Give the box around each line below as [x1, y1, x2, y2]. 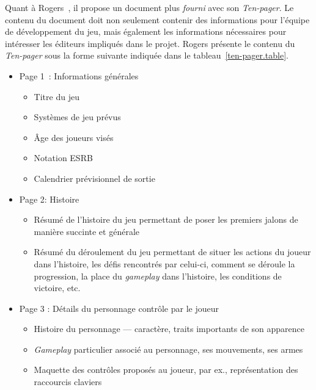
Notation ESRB [34, 151, 93, 164]
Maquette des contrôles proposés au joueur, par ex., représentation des [34, 363, 298, 376]
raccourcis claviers [34, 375, 102, 388]
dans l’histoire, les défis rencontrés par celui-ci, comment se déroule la [34, 257, 295, 270]
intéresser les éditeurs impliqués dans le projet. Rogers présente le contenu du [5, 37, 295, 49]
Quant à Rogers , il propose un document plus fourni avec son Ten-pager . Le [5, 1, 294, 13]
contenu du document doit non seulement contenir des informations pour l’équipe [5, 13, 310, 26]
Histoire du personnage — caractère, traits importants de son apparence [34, 322, 305, 335]
